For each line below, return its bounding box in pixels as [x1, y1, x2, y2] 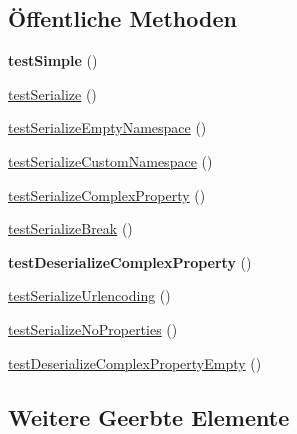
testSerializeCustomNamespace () [8, 150, 213, 171]
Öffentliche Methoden [8, 3, 237, 34]
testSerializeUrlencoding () [8, 285, 171, 306]
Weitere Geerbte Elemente [8, 401, 290, 432]
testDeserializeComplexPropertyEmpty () [8, 352, 262, 373]
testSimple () [8, 50, 98, 71]
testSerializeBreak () [8, 218, 133, 239]
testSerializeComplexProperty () [8, 184, 206, 205]
